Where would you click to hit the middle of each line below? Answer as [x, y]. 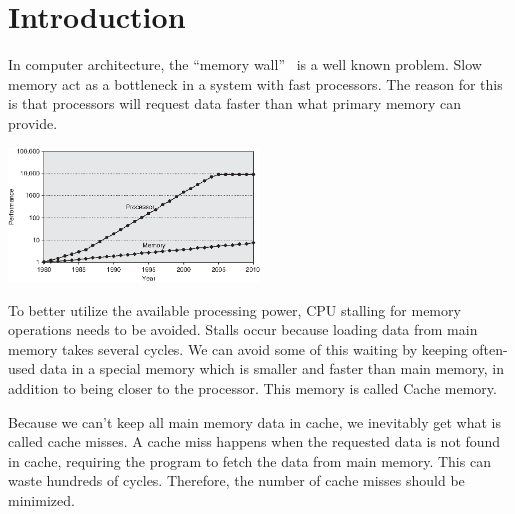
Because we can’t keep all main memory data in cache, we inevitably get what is [255, 421]
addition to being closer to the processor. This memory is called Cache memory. [252, 387]
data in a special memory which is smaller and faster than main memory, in [271, 368]
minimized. [41, 499]
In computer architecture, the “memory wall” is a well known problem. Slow [245, 64]
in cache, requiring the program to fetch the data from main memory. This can [249, 460]
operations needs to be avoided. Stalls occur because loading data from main [243, 329]
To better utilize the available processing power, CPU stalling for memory [234, 309]
